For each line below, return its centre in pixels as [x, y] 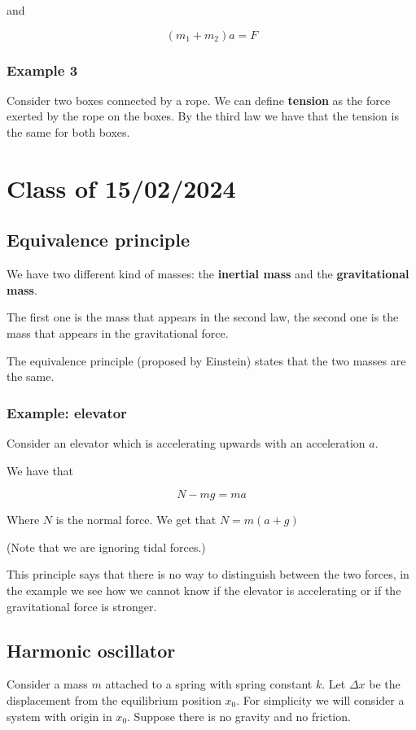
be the [385, 684]
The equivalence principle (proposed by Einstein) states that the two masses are [206, 360]
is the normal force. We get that [136, 520]
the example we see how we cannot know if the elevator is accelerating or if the [204, 590]
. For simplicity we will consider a [320, 699]
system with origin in [59, 716]
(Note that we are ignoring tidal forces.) [106, 546]
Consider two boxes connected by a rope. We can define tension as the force [199, 100]
